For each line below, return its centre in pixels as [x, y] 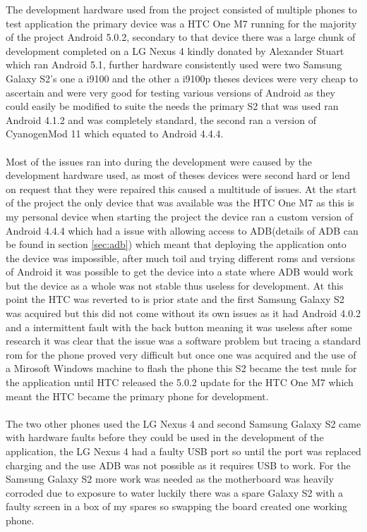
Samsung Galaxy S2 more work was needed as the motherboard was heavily [170, 479]
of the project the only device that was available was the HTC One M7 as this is [180, 203]
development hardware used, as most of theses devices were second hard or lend [178, 175]
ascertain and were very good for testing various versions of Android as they [171, 92]
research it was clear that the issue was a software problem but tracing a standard [183, 341]
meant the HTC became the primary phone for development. [137, 396]
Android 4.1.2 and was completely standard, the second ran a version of [161, 119]
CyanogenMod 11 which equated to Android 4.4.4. [115, 134]
